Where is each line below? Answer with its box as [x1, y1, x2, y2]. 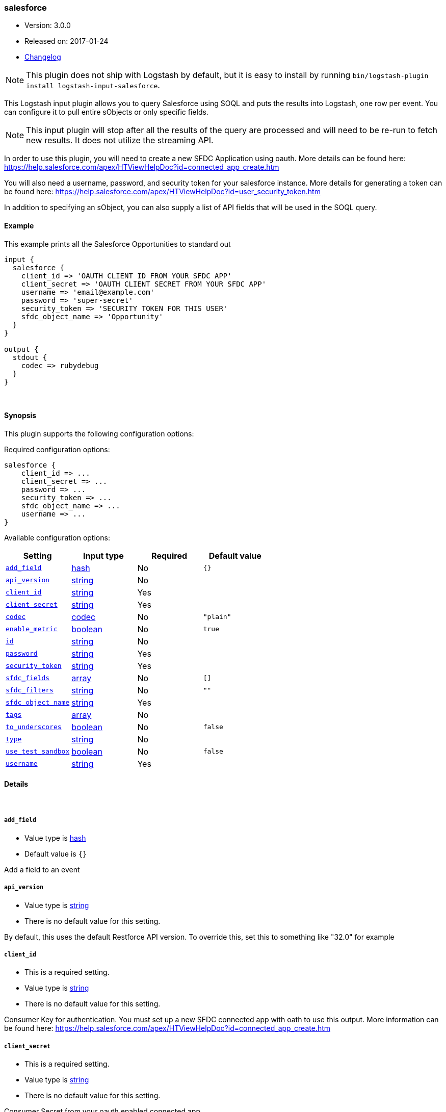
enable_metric [6, 625, 58, 633]
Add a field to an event [4, 865, 80, 874]
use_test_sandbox [6, 747, 70, 756]
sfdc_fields [6, 674, 50, 682]
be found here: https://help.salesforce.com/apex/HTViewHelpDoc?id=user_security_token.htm [4, 187, 321, 196]
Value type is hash [24, 833, 86, 842]
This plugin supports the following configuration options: [4, 429, 194, 438]
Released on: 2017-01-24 [24, 37, 109, 46]
